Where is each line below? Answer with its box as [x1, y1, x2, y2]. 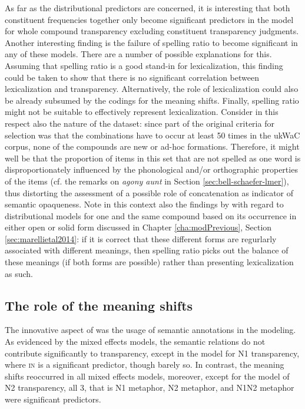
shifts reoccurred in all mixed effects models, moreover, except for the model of [5, 370, 290, 382]
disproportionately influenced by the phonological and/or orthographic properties [5, 163, 298, 176]
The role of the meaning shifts [5, 296, 193, 314]
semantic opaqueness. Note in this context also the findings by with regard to [5, 198, 284, 210]
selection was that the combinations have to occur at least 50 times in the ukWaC [5, 128, 300, 141]
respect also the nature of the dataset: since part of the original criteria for [5, 117, 274, 129]
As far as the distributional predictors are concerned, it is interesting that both [5, 2, 290, 14]
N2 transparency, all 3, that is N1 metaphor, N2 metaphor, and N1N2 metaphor [5, 381, 294, 394]
